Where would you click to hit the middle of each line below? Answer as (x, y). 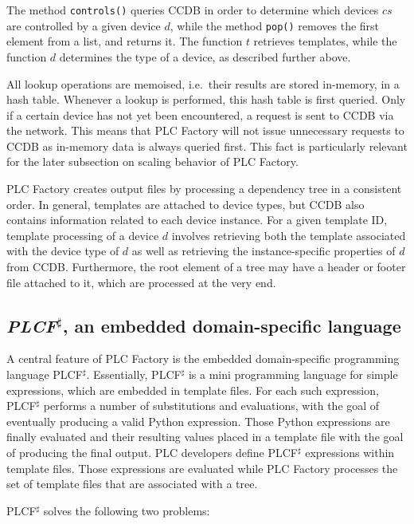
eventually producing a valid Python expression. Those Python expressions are (198, 421)
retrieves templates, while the (325, 41)
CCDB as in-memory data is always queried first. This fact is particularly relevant (207, 146)
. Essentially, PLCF (134, 374)
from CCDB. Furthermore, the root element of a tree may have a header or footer (206, 267)
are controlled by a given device (84, 25)
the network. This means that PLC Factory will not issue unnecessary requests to (205, 130)
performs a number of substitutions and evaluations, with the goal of (211, 406)
